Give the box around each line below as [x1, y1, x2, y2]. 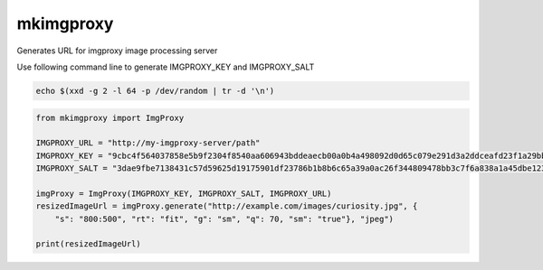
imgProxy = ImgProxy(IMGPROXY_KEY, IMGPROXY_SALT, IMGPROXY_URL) [35, 188, 332, 199]
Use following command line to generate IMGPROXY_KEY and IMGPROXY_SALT [16, 61, 315, 72]
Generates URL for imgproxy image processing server [16, 45, 218, 56]
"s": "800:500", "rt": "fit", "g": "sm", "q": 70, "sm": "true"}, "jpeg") [54, 213, 394, 224]
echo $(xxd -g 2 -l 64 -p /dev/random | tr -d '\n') [35, 86, 275, 96]
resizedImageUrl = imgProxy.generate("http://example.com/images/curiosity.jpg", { [35, 201, 418, 211]
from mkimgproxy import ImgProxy [35, 113, 185, 123]
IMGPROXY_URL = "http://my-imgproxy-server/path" [35, 138, 261, 148]
